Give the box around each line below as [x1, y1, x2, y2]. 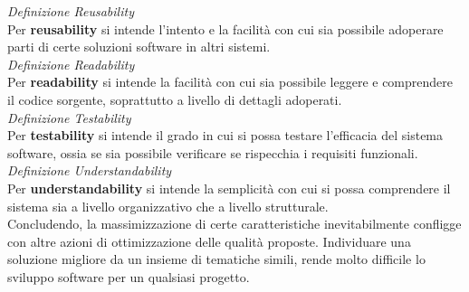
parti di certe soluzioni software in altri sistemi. [7, 37, 271, 56]
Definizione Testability [7, 108, 131, 127]
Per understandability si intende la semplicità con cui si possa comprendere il [7, 178, 451, 197]
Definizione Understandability [7, 161, 172, 180]
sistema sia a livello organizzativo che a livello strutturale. [7, 196, 329, 215]
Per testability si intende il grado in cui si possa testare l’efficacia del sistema [7, 126, 444, 145]
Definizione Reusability [7, 2, 134, 20]
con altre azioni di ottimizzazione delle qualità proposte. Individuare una [7, 231, 411, 250]
